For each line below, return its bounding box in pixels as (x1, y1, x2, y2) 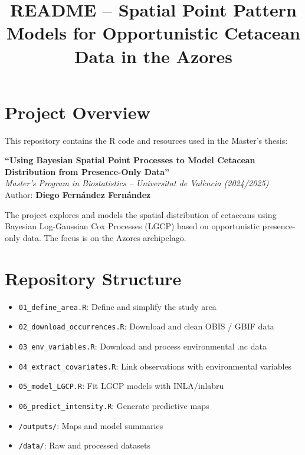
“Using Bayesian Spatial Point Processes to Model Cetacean (5, 154, 255, 166)
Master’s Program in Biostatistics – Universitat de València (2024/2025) (5, 177, 269, 189)
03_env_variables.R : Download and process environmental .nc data (18, 339, 267, 352)
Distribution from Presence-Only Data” (5, 165, 170, 177)
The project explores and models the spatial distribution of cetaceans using (5, 208, 277, 220)
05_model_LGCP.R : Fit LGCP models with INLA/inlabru (18, 380, 224, 392)
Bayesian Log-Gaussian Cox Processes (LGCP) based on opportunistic (5, 220, 260, 232)
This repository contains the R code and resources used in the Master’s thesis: (5, 134, 288, 146)
